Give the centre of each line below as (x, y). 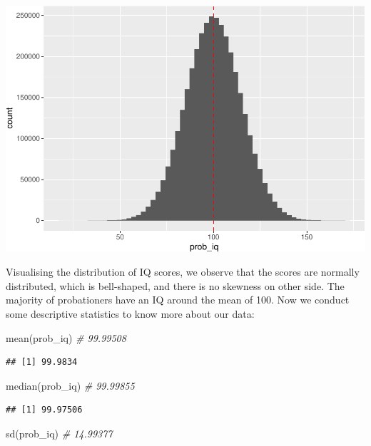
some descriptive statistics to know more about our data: (130, 314)
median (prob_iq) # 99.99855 (70, 385)
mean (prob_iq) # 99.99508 (66, 337)
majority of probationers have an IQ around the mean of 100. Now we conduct (178, 300)
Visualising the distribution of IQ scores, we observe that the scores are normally (183, 272)
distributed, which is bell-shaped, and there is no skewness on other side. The (175, 285)
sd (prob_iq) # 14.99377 (59, 434)
